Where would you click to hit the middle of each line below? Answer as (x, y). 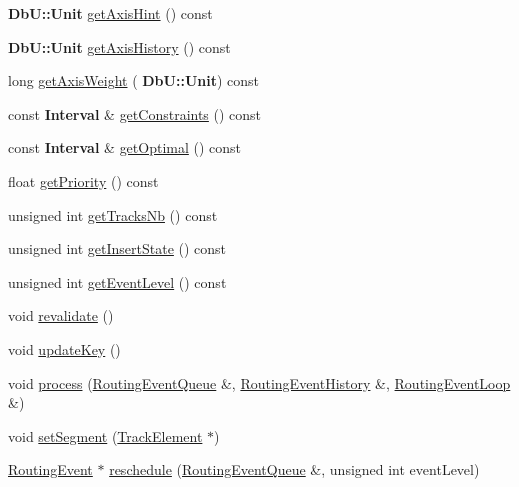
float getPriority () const (83, 180)
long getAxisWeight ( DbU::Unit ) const (134, 80)
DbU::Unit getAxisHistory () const (119, 46)
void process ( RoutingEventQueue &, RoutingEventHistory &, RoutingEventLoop (259, 382)
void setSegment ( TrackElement (105, 435)
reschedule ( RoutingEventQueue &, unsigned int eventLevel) (294, 469)
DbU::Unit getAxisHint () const (110, 13)
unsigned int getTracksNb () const (113, 214)
